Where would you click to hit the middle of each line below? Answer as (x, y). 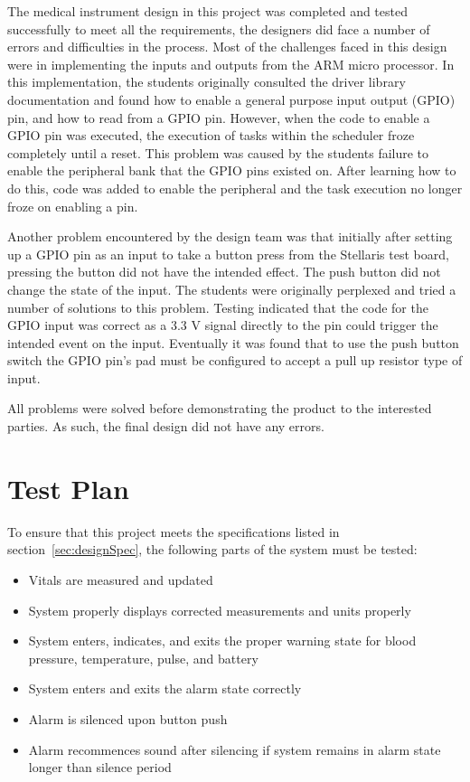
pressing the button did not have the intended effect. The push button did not (224, 272)
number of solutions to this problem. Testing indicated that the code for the (218, 307)
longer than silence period (100, 767)
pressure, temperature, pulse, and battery (143, 658)
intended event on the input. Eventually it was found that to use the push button (233, 342)
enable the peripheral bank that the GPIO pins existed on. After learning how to (232, 170)
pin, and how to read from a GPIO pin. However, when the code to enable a (219, 117)
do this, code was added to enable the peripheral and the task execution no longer (235, 188)
